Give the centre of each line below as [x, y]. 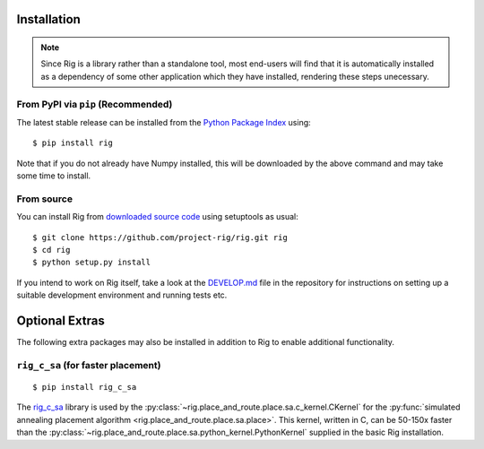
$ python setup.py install [92, 263]
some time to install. [54, 176]
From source [45, 199]
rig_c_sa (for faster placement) [89, 365]
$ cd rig [52, 250]
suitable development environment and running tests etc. [122, 295]
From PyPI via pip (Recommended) [95, 104]
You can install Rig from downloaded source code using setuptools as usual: [158, 217]
